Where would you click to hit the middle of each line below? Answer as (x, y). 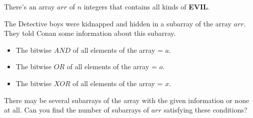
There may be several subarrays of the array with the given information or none (127, 100)
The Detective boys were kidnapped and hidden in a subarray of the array (118, 23)
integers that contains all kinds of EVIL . (147, 6)
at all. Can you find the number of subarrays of (77, 110)
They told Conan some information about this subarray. (90, 33)
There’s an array (29, 6)
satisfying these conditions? (205, 110)
